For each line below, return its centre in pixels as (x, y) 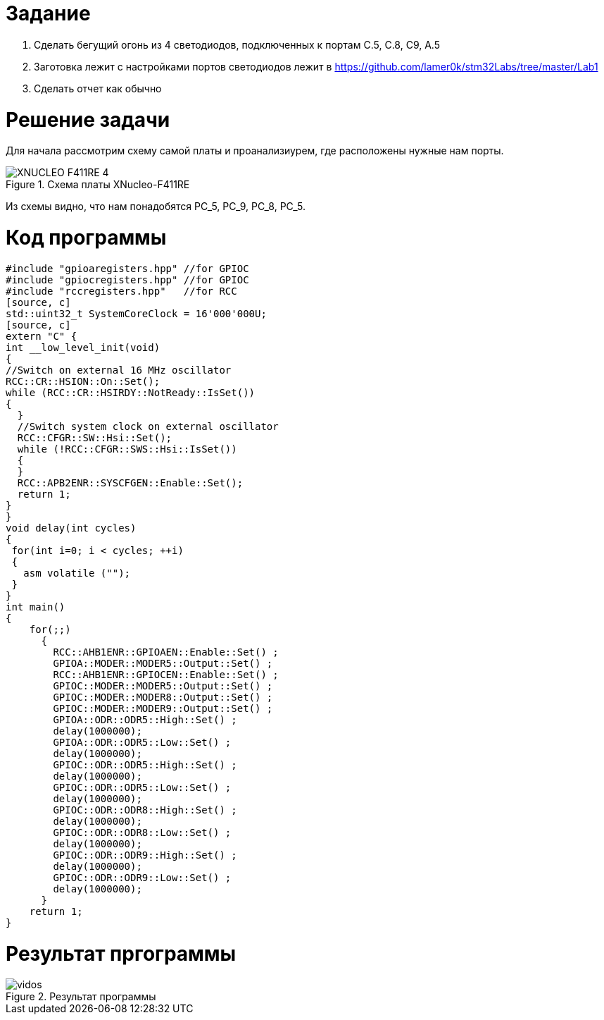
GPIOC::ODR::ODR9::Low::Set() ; (142, 877)
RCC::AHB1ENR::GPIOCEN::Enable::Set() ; (166, 674)
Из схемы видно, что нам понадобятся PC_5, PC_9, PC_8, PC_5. (156, 207)
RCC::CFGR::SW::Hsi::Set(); (95, 437)
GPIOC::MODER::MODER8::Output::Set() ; (163, 697)
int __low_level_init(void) (83, 347)
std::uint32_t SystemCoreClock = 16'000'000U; (136, 313)
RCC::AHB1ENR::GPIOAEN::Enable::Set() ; (166, 652)
